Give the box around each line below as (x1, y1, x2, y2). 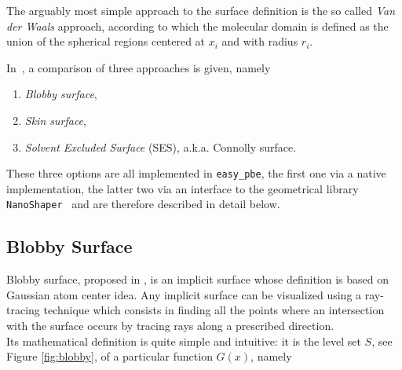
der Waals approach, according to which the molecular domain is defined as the (6, 17, 389, 34)
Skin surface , (24, 112, 86, 128)
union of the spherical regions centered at (6, 33, 206, 49)
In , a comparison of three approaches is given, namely (6, 59, 271, 75)
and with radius (221, 33, 298, 49)
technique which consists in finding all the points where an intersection (43, 302, 385, 318)
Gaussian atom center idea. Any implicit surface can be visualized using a (6, 286, 362, 302)
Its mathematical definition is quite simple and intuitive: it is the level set (6, 332, 361, 349)
